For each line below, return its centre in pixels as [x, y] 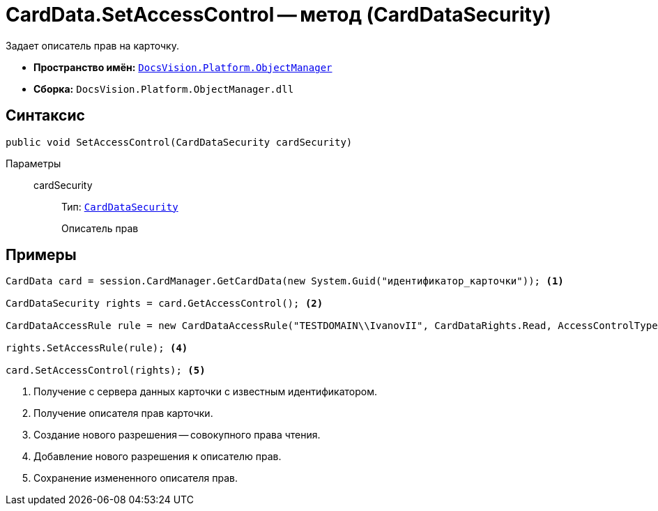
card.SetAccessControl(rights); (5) [106, 371]
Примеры [41, 255]
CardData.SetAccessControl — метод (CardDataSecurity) [278, 15]
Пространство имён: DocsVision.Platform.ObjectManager [183, 67]
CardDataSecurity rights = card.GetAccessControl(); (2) [164, 304]
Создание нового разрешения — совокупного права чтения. [177, 435]
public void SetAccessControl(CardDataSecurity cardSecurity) [179, 142]
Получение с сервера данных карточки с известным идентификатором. [205, 392]
